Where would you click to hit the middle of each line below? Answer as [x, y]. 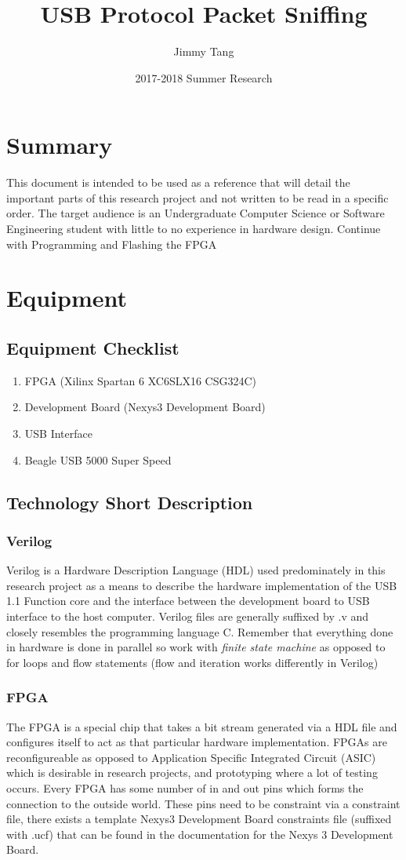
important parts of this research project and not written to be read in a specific [198, 197]
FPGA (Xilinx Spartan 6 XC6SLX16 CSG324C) [141, 380]
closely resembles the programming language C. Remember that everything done [200, 631]
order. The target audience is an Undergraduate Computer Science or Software [196, 213]
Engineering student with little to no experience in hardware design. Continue [194, 229]
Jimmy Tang [204, 51]
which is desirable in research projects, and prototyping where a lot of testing [192, 773]
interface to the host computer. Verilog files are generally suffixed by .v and [188, 616]
